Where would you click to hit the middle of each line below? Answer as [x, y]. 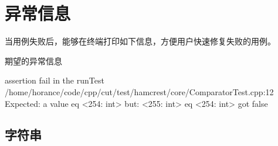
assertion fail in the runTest [55, 80]
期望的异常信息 [33, 60]
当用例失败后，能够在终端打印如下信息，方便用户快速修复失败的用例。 [140, 41]
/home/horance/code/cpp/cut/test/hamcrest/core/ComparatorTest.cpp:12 [139, 91]
